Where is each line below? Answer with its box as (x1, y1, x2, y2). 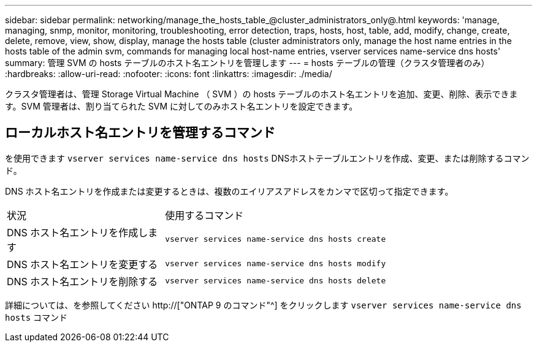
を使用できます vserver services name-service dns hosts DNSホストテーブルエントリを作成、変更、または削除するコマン (5, 152, 530, 163)
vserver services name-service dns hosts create (165, 234, 386, 244)
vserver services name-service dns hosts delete (165, 276, 386, 286)
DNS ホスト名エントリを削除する (7, 275, 158, 288)
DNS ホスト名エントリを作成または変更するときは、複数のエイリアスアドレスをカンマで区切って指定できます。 (5, 185, 454, 196)
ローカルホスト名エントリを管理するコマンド (5, 125, 275, 141)
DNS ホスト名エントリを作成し (7, 226, 148, 239)
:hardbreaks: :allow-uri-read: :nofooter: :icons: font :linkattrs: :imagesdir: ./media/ (5, 69, 332, 79)
